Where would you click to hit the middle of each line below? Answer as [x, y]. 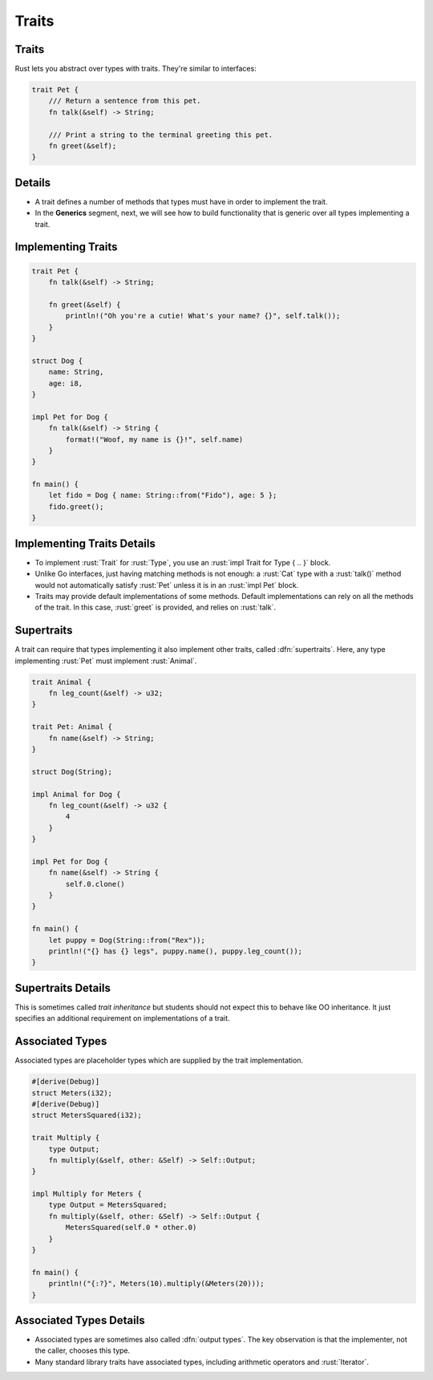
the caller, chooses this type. [83, 1350]
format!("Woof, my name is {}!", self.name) [154, 439]
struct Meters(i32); [72, 1093]
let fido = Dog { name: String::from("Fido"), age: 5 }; [163, 496]
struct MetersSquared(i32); [87, 1115]
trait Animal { [61, 682]
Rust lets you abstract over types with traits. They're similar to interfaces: [136, 69]
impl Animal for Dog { [76, 794]
